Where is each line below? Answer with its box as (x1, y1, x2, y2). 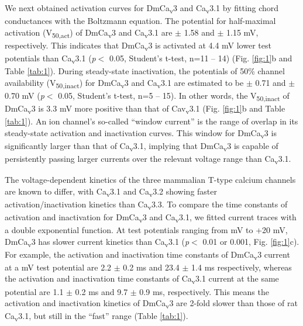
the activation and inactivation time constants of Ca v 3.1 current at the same (5, 272, 279, 286)
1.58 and (184, 26, 215, 38)
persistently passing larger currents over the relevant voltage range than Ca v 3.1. (5, 152, 291, 166)
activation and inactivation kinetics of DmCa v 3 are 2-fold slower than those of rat (5, 297, 298, 310)
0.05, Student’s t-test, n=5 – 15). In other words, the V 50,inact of (58, 89, 290, 103)
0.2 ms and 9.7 (75, 285, 128, 297)
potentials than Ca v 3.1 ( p (5, 51, 96, 65)
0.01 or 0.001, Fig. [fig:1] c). (202, 235, 299, 247)
